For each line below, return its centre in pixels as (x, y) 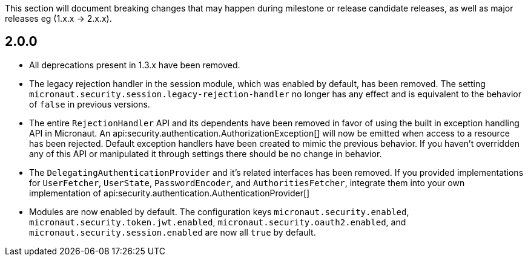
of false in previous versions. (90, 104)
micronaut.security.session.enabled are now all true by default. (173, 232)
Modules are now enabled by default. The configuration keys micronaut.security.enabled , (219, 211)
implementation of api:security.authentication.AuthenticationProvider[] (170, 193)
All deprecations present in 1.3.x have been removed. (135, 65)
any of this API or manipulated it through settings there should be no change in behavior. (206, 153)
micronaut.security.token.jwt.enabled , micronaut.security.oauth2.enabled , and (218, 222)
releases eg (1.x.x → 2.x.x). (58, 18)
